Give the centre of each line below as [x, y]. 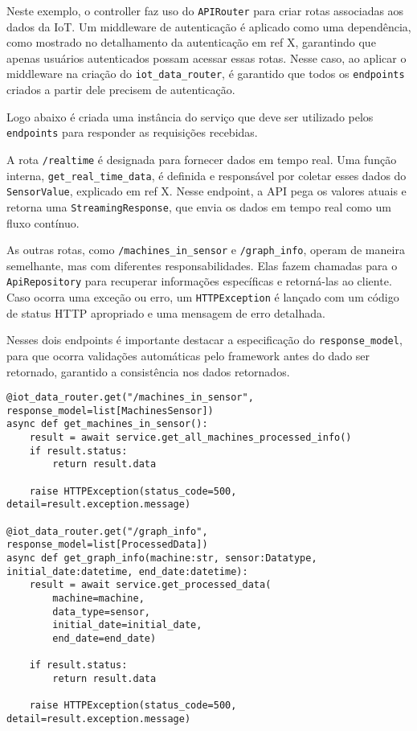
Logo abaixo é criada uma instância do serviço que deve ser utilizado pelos [190, 116]
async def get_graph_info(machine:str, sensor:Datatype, [162, 559]
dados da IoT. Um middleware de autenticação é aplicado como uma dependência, [209, 26]
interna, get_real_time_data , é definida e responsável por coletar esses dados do [206, 175]
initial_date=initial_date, [127, 625]
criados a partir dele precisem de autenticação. [121, 90]
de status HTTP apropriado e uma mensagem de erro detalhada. [166, 312]
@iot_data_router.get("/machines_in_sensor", [130, 398]
